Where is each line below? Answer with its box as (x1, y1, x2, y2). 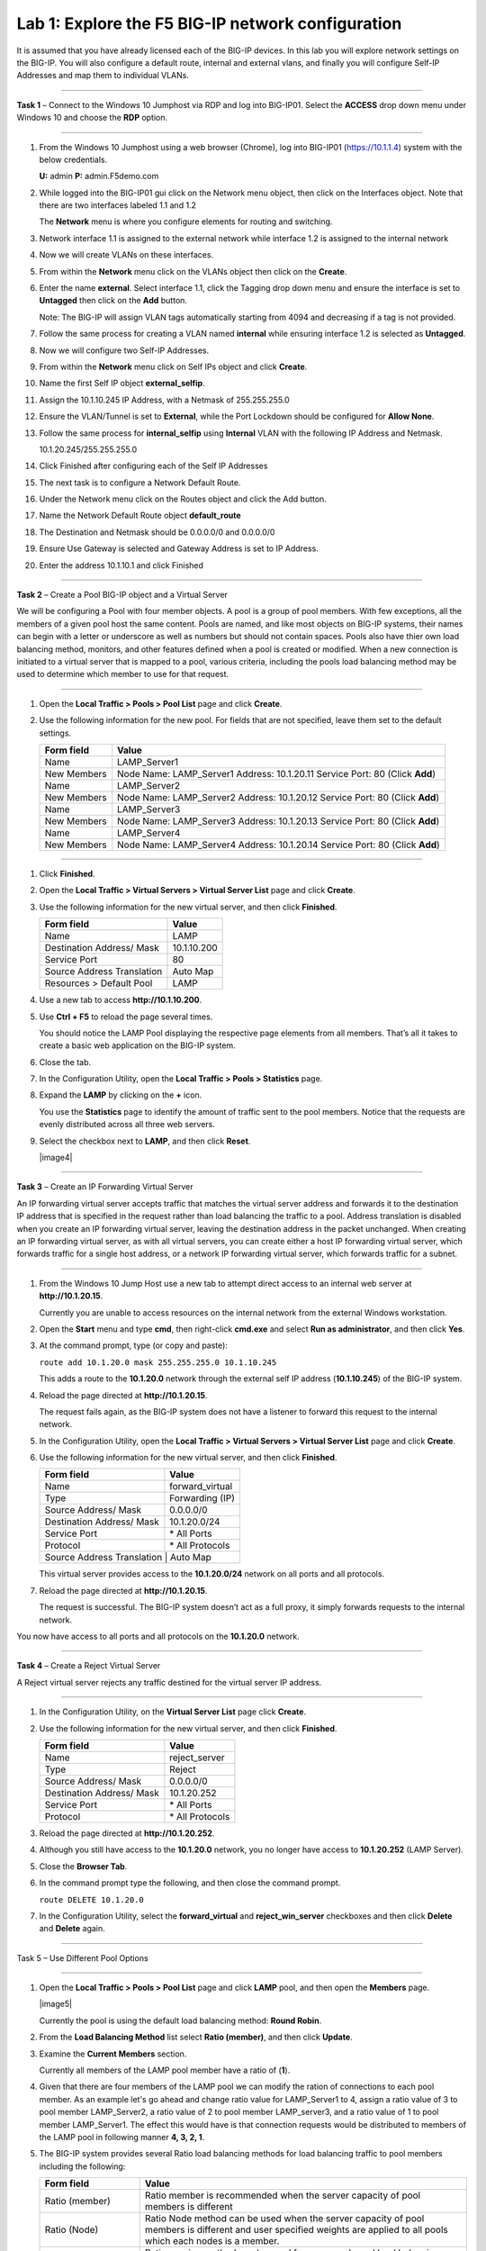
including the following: (39, 2161, 126, 2172)
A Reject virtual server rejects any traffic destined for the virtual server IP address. (16, 1677, 322, 1687)
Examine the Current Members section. (39, 2048, 187, 2059)
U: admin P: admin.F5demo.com (39, 171, 159, 182)
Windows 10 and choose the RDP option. (16, 113, 168, 123)
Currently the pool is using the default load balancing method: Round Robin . (39, 2015, 322, 2026)
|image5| (39, 1999, 72, 2010)
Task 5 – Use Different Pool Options (16, 1952, 148, 1963)
